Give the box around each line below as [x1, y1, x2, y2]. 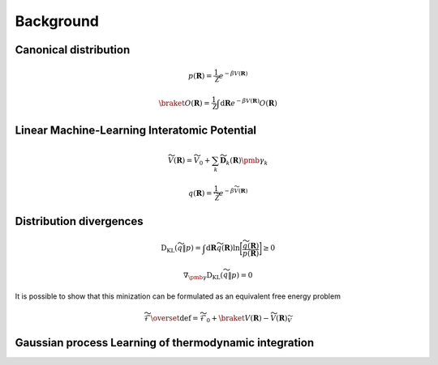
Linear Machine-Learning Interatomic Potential [15, 123, 257, 137]
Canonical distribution [15, 43, 131, 57]
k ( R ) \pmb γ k [225, 155, 268, 167]
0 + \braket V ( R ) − [206, 313, 269, 325]
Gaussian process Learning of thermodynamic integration [15, 336, 315, 350]
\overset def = [150, 313, 199, 323]
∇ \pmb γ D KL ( [182, 270, 224, 282]
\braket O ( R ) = [158, 98, 210, 108]
